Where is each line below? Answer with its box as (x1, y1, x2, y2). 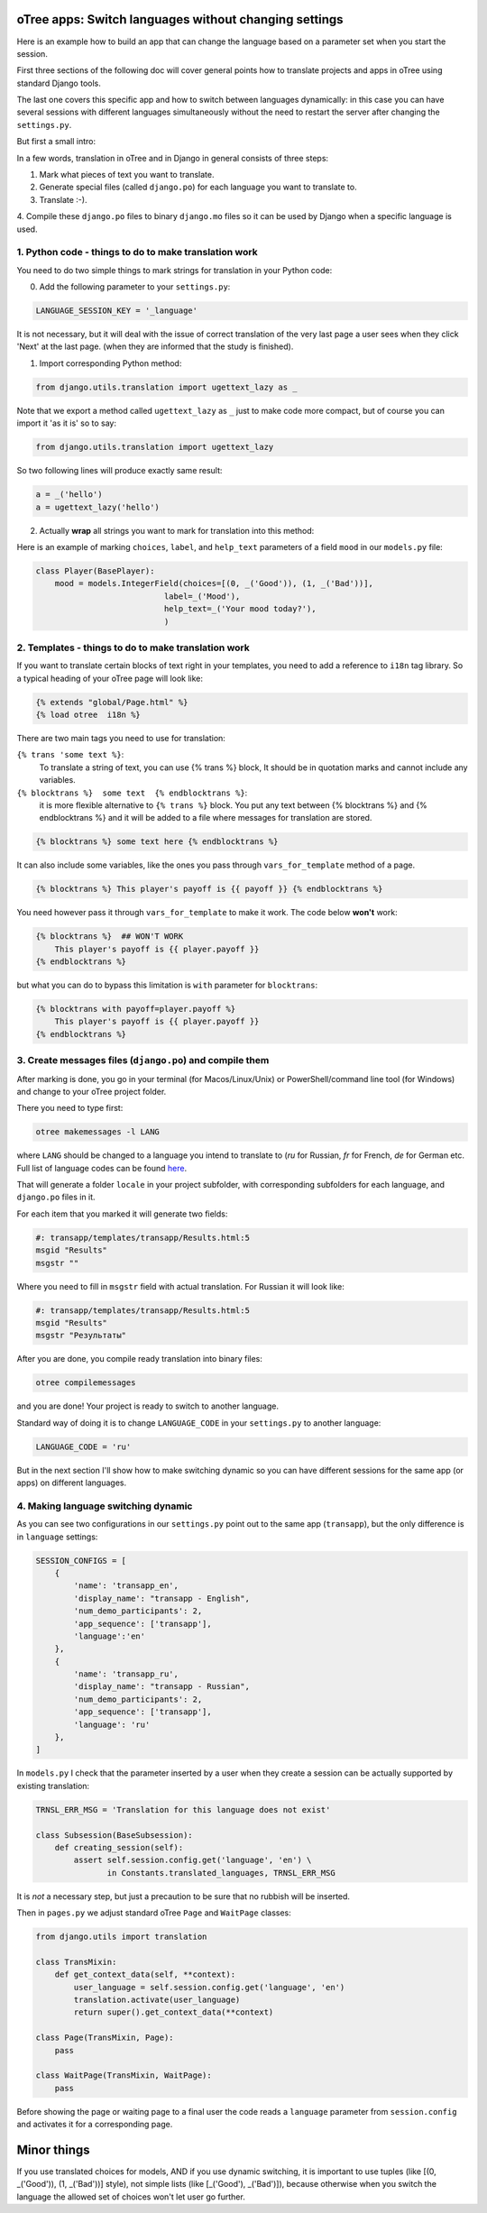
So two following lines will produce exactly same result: (16, 465, 223, 476)
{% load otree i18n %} (35, 710, 142, 720)
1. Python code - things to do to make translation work (16, 246, 258, 259)
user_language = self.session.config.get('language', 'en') (73, 1982, 345, 1992)
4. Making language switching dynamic (16, 1500, 193, 1512)
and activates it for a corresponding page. (16, 2119, 173, 2130)
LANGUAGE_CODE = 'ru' (35, 1441, 132, 1452)
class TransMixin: (35, 1957, 117, 1967)
